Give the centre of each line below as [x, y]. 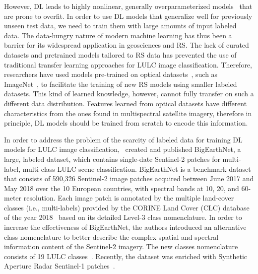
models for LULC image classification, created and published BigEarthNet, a [123, 149]
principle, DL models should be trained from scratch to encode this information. [126, 123]
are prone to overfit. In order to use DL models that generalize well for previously [128, 16]
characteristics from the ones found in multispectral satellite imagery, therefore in [128, 113]
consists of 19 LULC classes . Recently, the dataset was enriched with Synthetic [126, 256]
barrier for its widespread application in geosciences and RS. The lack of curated [127, 45]
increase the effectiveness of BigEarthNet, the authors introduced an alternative [125, 227]
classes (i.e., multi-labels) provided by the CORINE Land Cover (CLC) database [127, 207]
